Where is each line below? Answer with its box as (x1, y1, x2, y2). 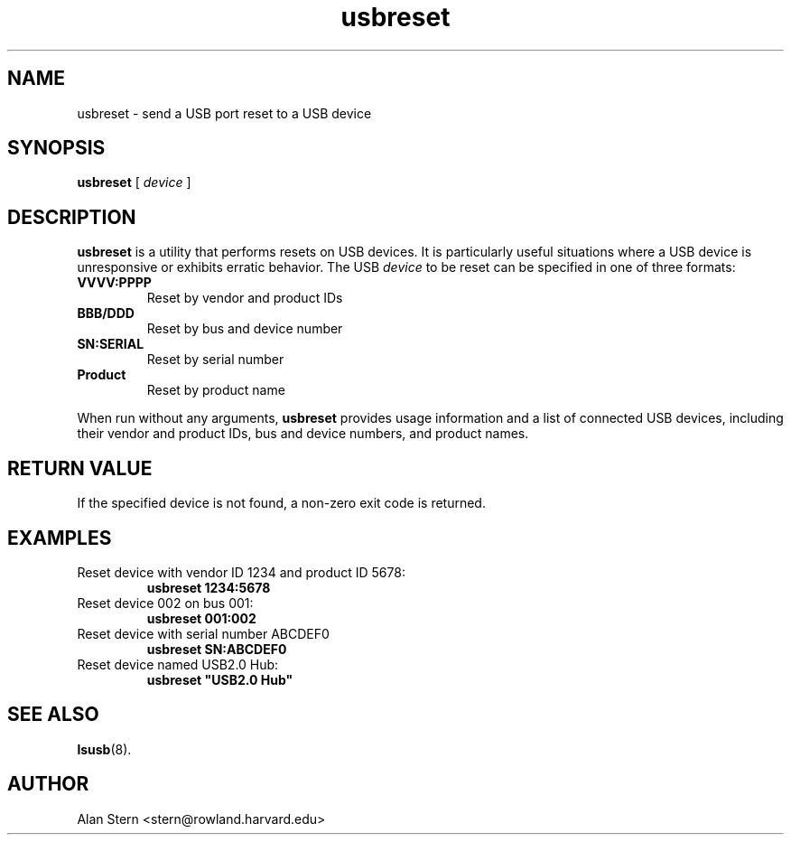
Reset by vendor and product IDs (146, 290, 343, 306)
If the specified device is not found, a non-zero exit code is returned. (77, 495, 486, 511)
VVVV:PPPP (77, 275, 152, 291)
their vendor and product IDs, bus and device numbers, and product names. (77, 426, 529, 442)
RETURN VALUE (7, 456, 153, 480)
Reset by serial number (146, 351, 284, 368)
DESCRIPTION (7, 205, 136, 229)
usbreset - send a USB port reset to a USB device (77, 105, 372, 121)
